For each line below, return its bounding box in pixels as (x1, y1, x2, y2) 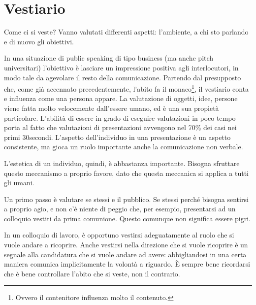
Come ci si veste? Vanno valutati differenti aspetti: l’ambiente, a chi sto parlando (4, 27, 249, 37)
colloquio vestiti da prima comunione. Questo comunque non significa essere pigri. (4, 213, 251, 223)
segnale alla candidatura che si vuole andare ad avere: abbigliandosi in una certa (4, 249, 247, 259)
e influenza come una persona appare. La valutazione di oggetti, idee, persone (4, 93, 238, 103)
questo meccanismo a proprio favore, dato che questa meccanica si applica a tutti (4, 168, 249, 178)
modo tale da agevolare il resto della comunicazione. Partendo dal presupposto (4, 72, 241, 82)
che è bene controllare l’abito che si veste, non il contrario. (4, 268, 180, 278)
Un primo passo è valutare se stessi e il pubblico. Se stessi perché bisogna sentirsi (4, 194, 249, 204)
